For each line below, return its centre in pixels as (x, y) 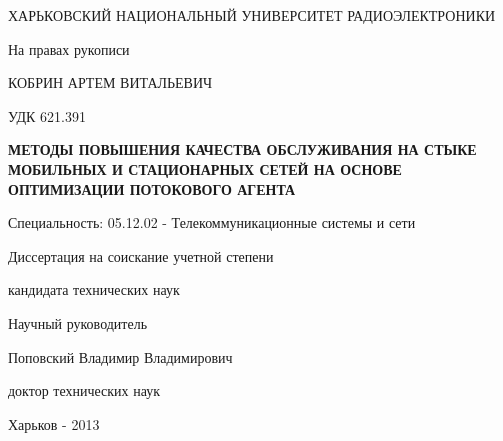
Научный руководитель (78, 322)
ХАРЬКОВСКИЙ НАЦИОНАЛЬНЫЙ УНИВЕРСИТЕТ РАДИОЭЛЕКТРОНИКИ (252, 15)
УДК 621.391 (47, 115)
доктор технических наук (84, 390)
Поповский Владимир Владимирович (120, 356)
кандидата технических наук (94, 289)
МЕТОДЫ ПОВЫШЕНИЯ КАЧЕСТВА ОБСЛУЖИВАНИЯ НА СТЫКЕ (242, 149)
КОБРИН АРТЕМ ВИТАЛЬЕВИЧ (110, 82)
